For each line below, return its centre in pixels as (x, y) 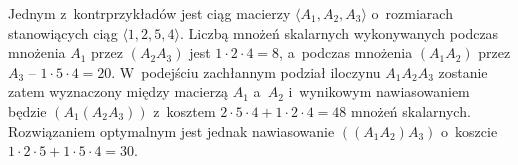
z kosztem (184, 110)
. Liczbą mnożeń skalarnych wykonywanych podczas (339, 32)
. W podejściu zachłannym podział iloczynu (246, 71)
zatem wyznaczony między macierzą (118, 91)
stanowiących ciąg (63, 32)
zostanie (463, 71)
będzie (27, 110)
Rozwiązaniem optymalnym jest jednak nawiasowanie (171, 130)
